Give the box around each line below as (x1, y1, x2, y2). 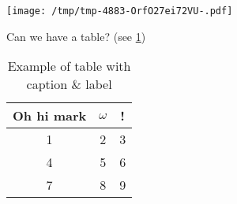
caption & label (26, 75, 112, 94)
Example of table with (7, 57, 131, 76)
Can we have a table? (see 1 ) (6, 28, 146, 44)
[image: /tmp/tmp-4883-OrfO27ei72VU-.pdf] (6, 6, 233, 17)
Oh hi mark (13, 106, 87, 125)
